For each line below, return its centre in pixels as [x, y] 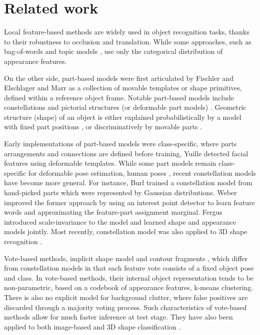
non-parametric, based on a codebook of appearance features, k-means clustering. [129, 287]
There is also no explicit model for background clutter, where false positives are [126, 297]
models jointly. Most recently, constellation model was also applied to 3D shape [126, 231]
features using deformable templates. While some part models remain [110, 163]
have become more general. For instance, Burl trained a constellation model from [128, 182]
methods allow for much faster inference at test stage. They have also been [118, 317]
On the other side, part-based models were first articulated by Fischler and [119, 78]
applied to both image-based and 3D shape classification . [92, 326]
